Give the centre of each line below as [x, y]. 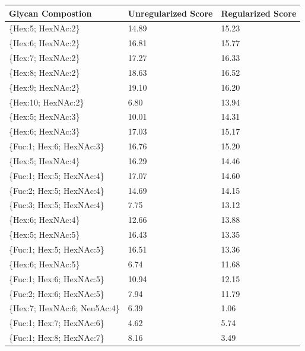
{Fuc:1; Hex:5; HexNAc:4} [57, 175]
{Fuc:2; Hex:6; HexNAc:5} [57, 293]
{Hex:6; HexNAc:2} [45, 43]
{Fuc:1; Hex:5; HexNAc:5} [57, 249]
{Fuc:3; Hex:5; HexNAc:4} [57, 205]
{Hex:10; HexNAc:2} [47, 102]
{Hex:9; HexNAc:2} [45, 87]
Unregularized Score [170, 13]
